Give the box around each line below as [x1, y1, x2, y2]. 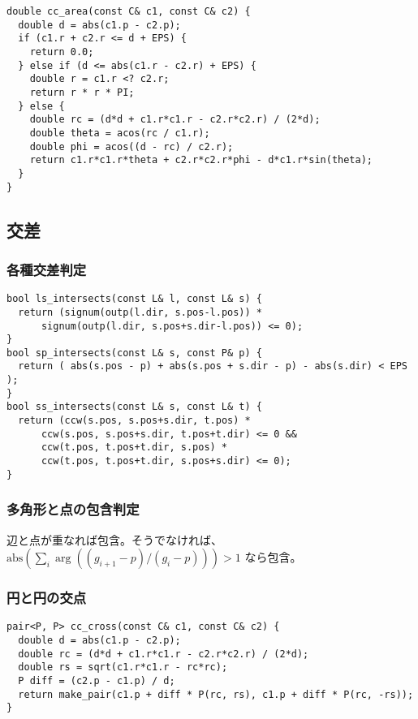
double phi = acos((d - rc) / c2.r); [29, 140, 234, 153]
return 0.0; [29, 45, 94, 58]
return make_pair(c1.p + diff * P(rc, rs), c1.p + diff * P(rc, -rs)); [18, 688, 414, 700]
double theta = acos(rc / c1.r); [29, 127, 210, 139]
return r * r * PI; [29, 86, 135, 98]
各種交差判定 [6, 259, 87, 279]
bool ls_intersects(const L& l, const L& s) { [6, 293, 262, 305]
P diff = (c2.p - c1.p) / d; [18, 675, 175, 687]
